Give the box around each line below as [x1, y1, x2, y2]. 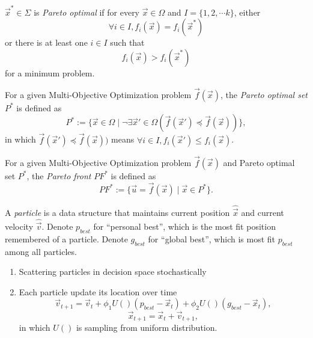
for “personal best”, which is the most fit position [93, 220, 276, 233]
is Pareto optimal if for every [34, 5, 140, 18]
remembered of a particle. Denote [5, 232, 128, 245]
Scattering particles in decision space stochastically [19, 265, 207, 278]
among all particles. [5, 245, 77, 257]
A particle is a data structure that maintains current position [5, 206, 230, 218]
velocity [5, 220, 34, 233]
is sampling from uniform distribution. [76, 321, 217, 334]
